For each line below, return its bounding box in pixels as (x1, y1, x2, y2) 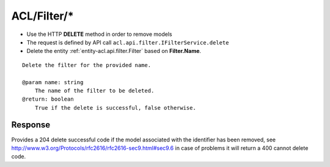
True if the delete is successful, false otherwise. (34, 104, 197, 111)
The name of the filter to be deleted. (34, 87, 155, 94)
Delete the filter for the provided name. (22, 62, 152, 68)
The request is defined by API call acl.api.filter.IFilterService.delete (26, 38, 229, 46)
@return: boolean (22, 96, 74, 103)
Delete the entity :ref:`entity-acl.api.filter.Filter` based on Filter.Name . (26, 48, 202, 55)
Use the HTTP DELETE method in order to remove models (26, 30, 172, 38)
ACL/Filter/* (11, 9, 74, 23)
